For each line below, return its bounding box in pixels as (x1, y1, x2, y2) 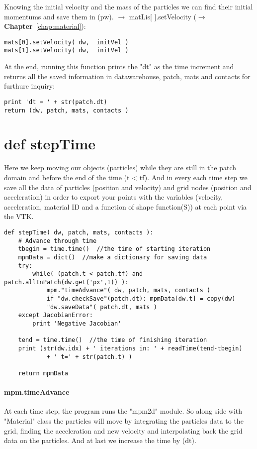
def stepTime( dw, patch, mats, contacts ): (4, 228, 154, 236)
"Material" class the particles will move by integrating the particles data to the (4, 416, 244, 426)
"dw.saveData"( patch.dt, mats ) (46, 303, 157, 311)
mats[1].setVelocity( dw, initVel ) (4, 47, 129, 54)
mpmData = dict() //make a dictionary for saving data (18, 253, 207, 261)
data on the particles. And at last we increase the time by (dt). (4, 435, 196, 446)
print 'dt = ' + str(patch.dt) (4, 98, 107, 106)
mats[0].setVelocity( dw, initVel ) (4, 38, 129, 46)
